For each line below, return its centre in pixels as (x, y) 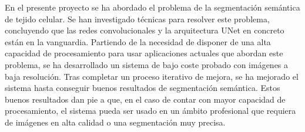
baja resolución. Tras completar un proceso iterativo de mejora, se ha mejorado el (152, 76)
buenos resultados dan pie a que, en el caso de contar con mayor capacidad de (145, 99)
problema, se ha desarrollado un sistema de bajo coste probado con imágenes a (147, 64)
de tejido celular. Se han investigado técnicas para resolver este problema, (137, 18)
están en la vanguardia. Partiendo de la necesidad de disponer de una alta (138, 41)
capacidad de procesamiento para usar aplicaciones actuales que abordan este (144, 53)
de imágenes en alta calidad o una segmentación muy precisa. (115, 122)
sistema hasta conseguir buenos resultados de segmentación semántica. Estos (143, 88)
